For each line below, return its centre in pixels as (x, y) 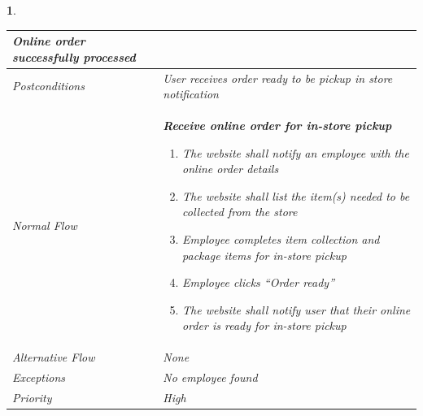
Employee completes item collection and (281, 238)
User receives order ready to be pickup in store (278, 78)
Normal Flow (45, 225)
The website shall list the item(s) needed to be (296, 195)
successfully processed (74, 56)
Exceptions (39, 377)
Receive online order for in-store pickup (277, 125)
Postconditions (48, 86)
